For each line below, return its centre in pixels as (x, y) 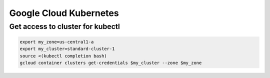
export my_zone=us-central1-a (57, 42)
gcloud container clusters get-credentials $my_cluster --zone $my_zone (111, 63)
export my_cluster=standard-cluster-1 (67, 49)
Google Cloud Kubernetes (64, 13)
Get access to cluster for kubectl (64, 26)
